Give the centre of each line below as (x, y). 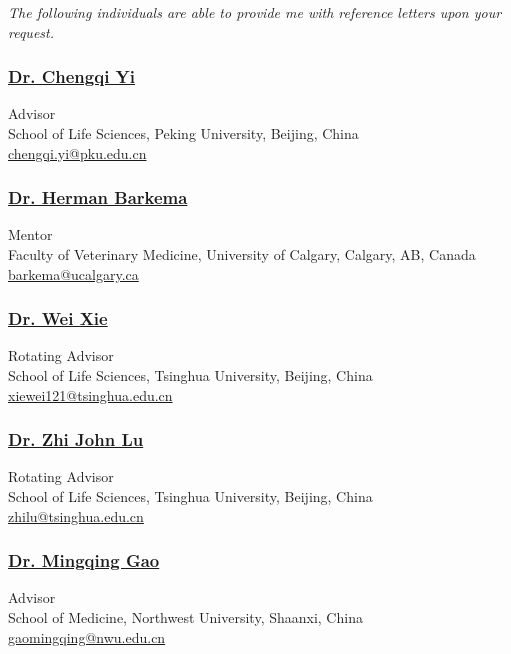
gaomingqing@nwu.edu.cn (87, 636)
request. (31, 31)
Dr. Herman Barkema (98, 197)
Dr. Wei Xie (58, 318)
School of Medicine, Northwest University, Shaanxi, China (185, 617)
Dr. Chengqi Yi (72, 76)
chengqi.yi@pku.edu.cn (77, 152)
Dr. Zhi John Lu (76, 439)
